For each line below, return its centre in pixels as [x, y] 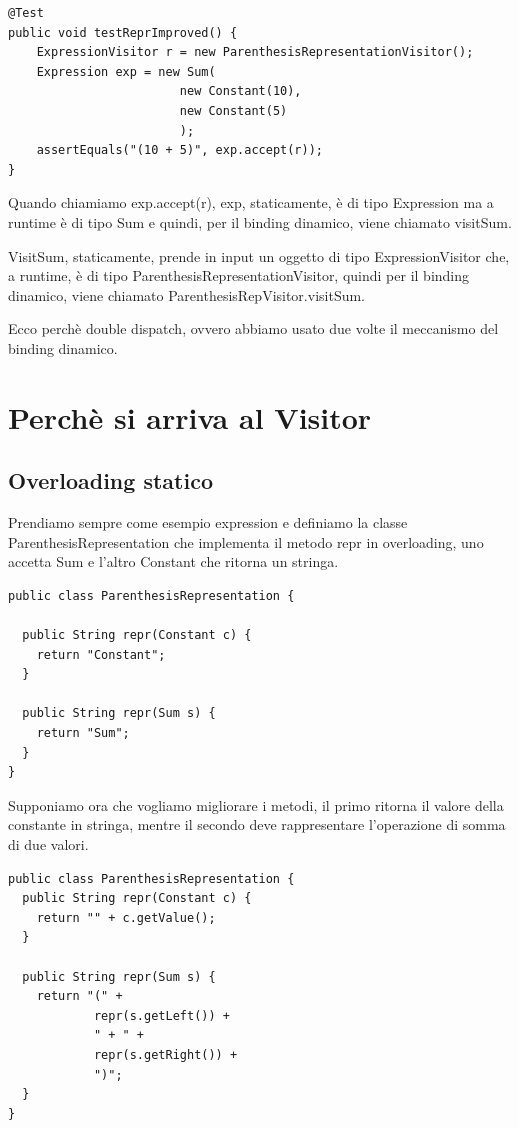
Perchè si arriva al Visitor [190, 416]
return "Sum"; [83, 733]
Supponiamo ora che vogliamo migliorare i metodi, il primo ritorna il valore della [256, 804]
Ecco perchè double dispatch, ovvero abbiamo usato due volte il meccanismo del [253, 328]
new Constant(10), [240, 91]
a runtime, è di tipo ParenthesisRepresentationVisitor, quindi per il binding [239, 275]
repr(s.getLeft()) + [161, 1015]
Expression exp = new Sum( [126, 71]
